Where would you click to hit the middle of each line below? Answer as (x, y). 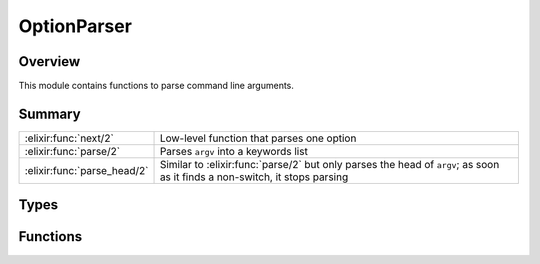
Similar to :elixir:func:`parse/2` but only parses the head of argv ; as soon (329, 164)
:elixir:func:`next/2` (69, 138)
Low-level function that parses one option (258, 138)
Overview (49, 61)
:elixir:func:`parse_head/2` (86, 170)
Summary (49, 113)
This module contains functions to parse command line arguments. (156, 86)
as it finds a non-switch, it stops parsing (254, 177)
